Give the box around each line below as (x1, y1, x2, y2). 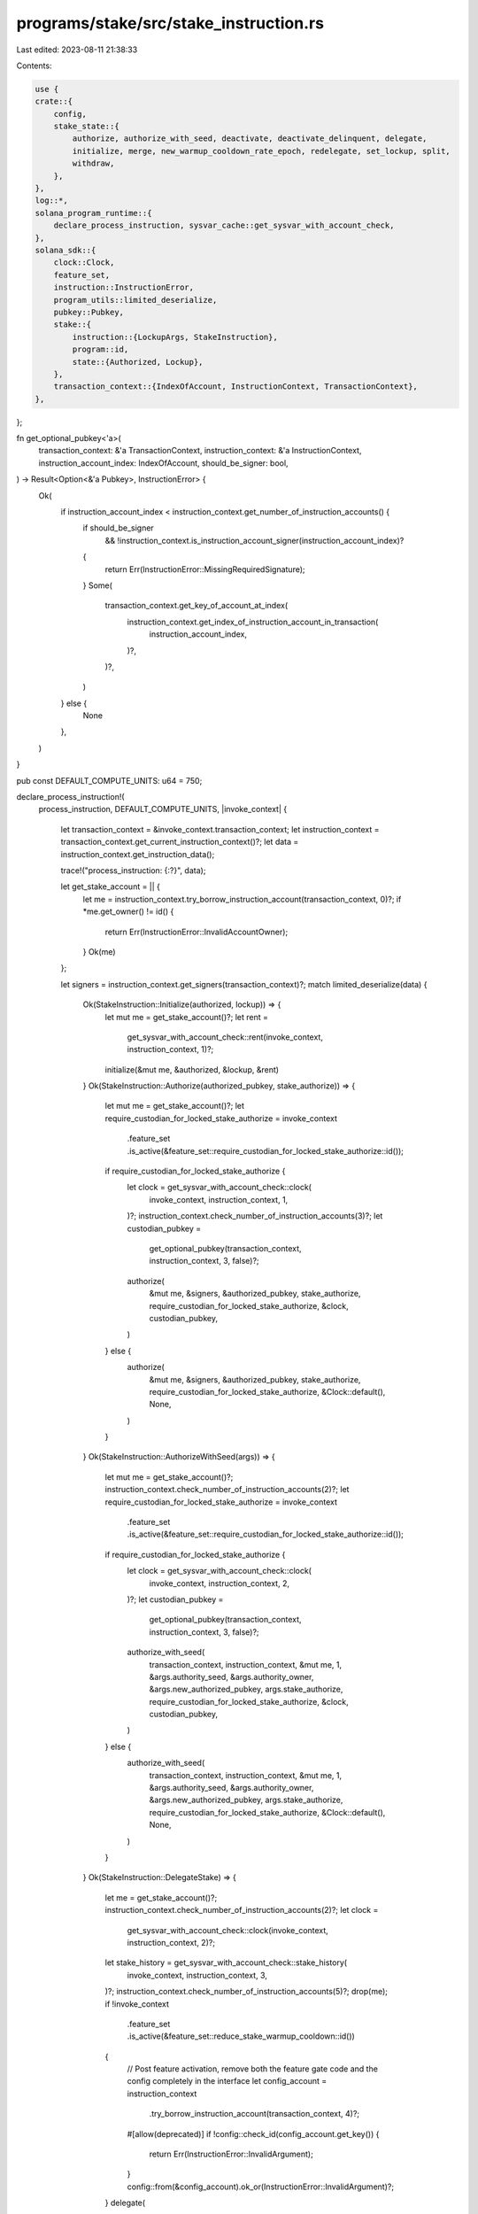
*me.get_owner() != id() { (82, 906, 174, 917)
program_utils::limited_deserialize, (53, 295, 218, 305)
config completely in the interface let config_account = (127, 2076, 328, 2086)
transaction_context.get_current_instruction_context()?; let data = (60, 837, 299, 848)
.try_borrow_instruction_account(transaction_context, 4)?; (149, 2109, 360, 2119)
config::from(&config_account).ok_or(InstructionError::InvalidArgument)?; (127, 2181, 394, 2192)
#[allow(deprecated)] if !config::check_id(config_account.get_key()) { (127, 2128, 380, 2139)
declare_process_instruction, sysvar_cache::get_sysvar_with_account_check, (53, 221, 395, 230)
